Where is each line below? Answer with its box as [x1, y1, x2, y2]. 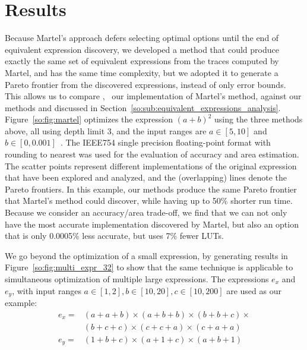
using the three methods [214, 113, 303, 125]
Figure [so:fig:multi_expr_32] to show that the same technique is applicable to [5, 261, 293, 273]
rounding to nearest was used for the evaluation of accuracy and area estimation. [5, 148, 299, 160]
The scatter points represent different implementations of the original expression [5, 159, 297, 172]
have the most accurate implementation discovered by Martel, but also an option [5, 217, 299, 230]
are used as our [226, 284, 281, 297]
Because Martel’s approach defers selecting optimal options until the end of [5, 31, 279, 44]
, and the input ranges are [111, 124, 207, 137]
